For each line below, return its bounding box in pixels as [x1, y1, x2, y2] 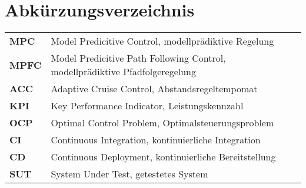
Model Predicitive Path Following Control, [51, 51, 226, 65]
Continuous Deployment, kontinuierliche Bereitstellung [51, 150, 276, 164]
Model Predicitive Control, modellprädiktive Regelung [51, 34, 274, 48]
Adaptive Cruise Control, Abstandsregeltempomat [51, 82, 258, 96]
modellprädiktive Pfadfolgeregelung [51, 65, 197, 79]
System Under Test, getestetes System [51, 167, 208, 181]
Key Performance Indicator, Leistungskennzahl [51, 99, 244, 113]
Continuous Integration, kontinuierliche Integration [51, 133, 261, 147]
